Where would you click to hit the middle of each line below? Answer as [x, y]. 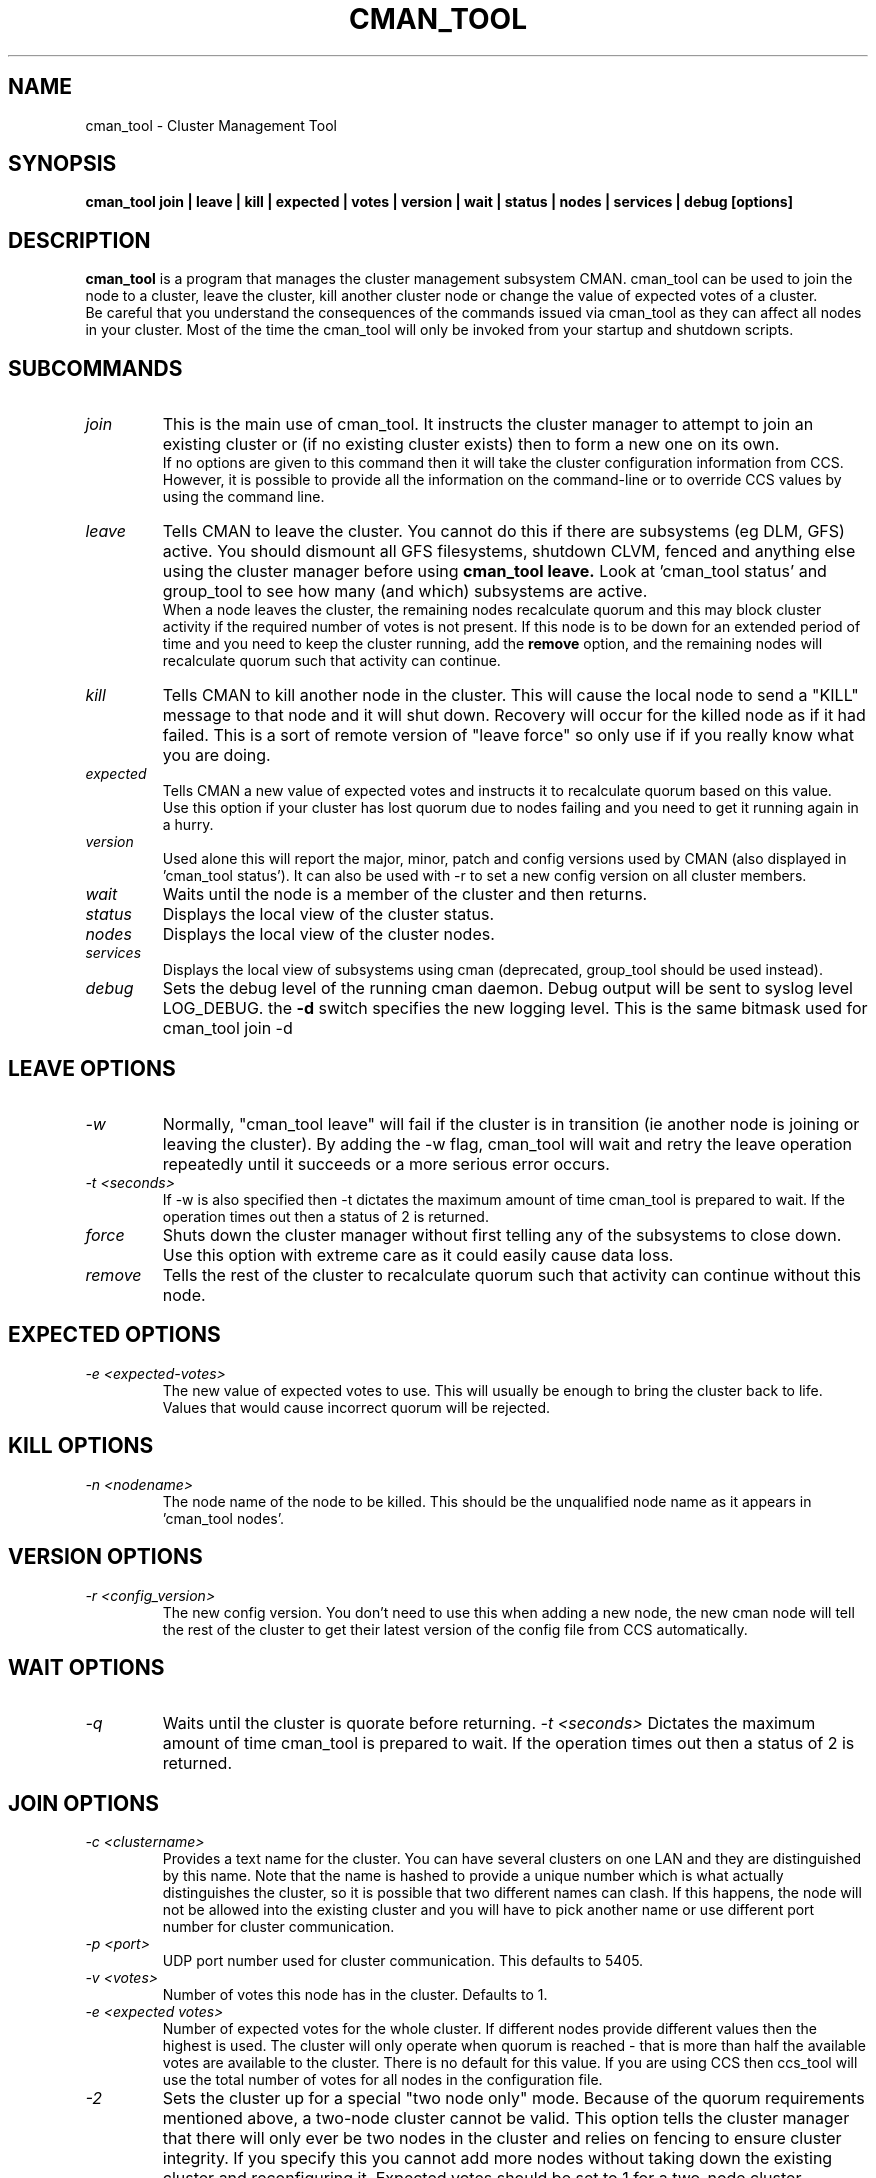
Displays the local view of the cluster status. [328, 914]
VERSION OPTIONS [105, 1557]
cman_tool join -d [227, 1028]
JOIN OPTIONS [83, 1803]
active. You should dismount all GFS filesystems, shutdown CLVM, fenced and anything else [509, 551]
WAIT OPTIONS [86, 1667]
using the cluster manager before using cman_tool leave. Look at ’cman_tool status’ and [494, 571]
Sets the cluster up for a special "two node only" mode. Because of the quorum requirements [513, 2098]
